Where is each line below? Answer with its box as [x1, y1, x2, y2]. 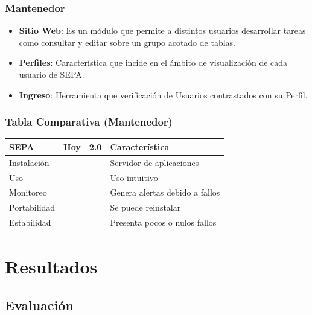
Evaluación [5, 295, 74, 314]
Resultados [5, 254, 98, 279]
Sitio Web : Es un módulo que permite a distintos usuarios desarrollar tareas [19, 24, 306, 37]
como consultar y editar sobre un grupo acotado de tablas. [19, 36, 235, 48]
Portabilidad [9, 201, 56, 214]
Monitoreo [9, 186, 47, 199]
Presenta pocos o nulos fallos [110, 216, 217, 229]
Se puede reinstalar [110, 201, 181, 214]
